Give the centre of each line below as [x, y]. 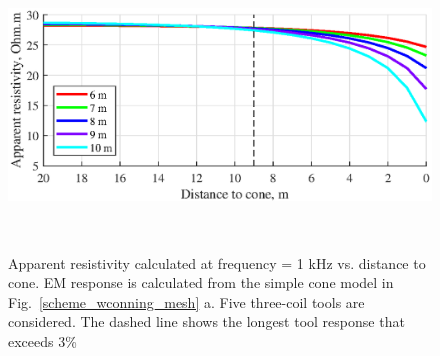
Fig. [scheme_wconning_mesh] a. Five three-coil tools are [186, 301]
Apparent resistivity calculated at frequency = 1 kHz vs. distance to [217, 262]
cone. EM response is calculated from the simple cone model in [201, 282]
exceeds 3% [42, 340]
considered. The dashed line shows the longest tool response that [206, 321]
